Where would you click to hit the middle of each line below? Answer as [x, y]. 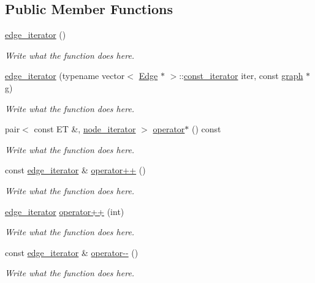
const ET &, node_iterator [85, 129]
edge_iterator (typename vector [65, 76]
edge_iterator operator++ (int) [65, 211]
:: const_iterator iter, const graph [241, 76]
